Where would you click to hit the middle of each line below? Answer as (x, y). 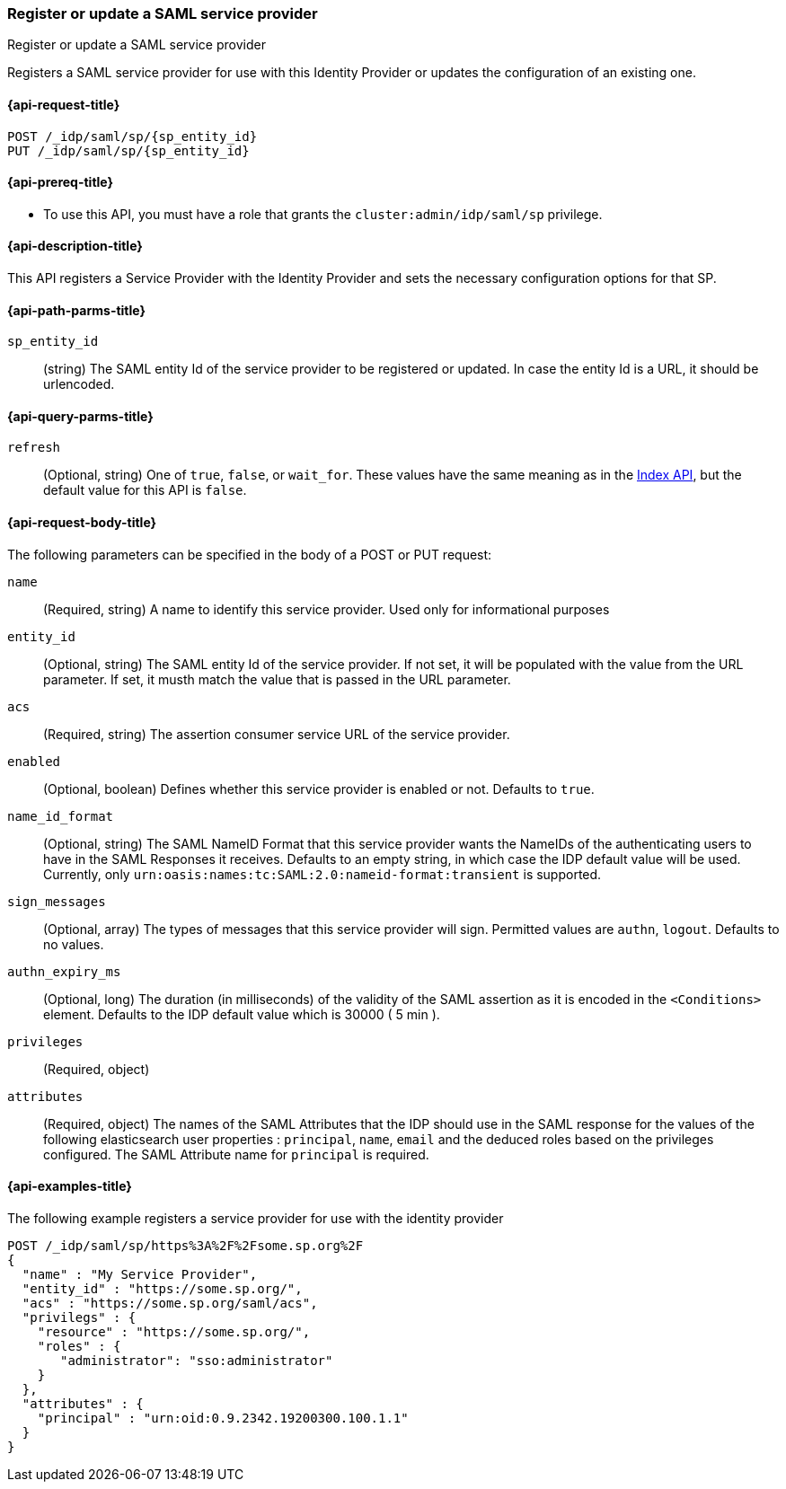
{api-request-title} (64, 104)
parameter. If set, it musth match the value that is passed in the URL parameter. (277, 679)
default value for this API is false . (145, 490)
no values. (74, 944)
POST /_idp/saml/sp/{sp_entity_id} (132, 136)
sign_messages (57, 901)
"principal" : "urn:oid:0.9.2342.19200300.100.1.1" (223, 1418)
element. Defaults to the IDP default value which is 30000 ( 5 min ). (242, 1014)
